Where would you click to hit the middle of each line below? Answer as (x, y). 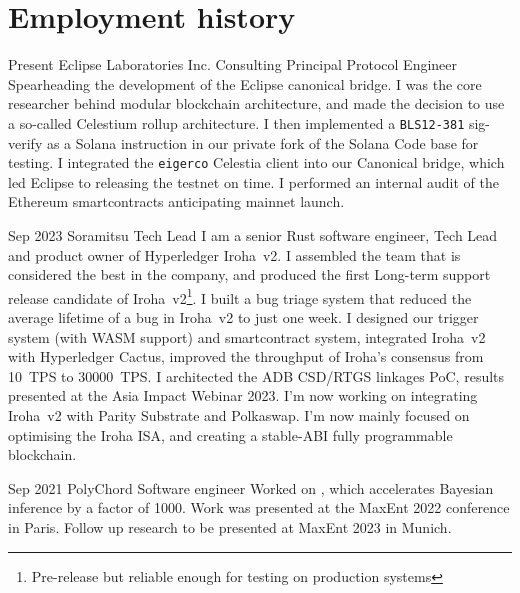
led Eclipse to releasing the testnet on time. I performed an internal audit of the (253, 181)
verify (25, 142)
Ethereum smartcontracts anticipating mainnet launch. (176, 201)
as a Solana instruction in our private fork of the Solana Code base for (262, 142)
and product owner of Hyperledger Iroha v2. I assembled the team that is (234, 254)
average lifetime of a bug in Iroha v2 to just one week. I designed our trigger (243, 317)
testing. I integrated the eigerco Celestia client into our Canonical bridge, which (256, 162)
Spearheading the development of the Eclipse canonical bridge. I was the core (245, 83)
